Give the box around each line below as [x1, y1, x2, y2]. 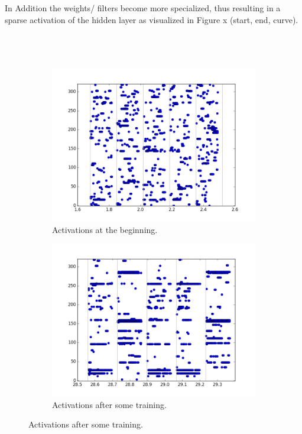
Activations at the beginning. [52, 223, 158, 235]
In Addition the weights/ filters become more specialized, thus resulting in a [5, 2, 281, 14]
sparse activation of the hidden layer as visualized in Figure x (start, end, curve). [5, 13, 298, 25]
